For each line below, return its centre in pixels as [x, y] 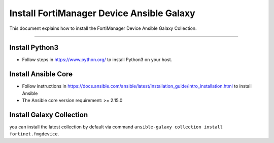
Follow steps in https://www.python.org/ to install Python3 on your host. [97, 60]
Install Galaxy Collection [49, 114]
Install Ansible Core [41, 74]
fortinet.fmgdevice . [34, 134]
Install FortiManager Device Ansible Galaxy [102, 13]
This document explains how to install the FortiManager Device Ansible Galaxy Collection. [103, 28]
